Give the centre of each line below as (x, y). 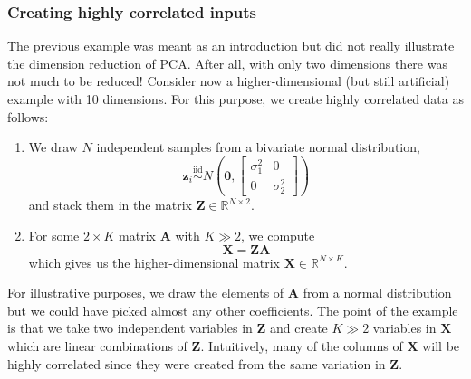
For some (54, 235)
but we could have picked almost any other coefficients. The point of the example (233, 310)
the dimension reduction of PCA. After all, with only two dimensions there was (227, 63)
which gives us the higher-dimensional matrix (154, 262)
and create (299, 328)
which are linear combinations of (97, 345)
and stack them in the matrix (110, 205)
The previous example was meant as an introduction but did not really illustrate (231, 46)
